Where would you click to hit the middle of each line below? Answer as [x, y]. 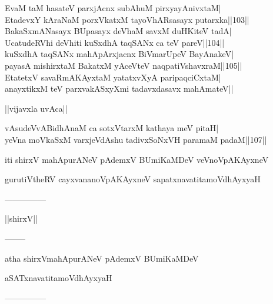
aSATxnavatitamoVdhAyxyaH [59, 278]
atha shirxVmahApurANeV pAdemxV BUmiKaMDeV [102, 258]
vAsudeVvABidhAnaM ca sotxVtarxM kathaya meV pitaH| [112, 128]
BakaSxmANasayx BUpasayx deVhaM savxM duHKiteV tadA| [118, 31]
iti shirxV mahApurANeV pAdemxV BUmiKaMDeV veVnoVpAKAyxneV [137, 159]
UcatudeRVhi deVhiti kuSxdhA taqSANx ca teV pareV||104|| [115, 42]
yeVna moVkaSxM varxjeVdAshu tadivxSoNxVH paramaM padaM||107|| [136, 139]
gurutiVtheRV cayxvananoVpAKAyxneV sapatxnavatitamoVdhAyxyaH [133, 179]
